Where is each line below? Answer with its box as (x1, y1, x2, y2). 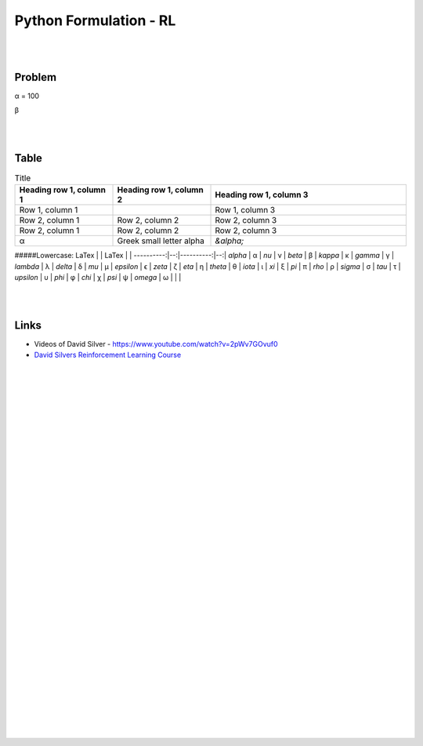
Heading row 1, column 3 (215, 189, 309, 200)
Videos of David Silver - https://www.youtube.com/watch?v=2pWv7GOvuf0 (34, 339, 278, 348)
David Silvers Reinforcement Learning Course (34, 350, 182, 360)
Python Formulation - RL (14, 12, 176, 29)
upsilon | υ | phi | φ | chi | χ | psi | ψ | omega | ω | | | (14, 273, 182, 282)
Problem (14, 71, 57, 84)
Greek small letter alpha (117, 235, 205, 246)
